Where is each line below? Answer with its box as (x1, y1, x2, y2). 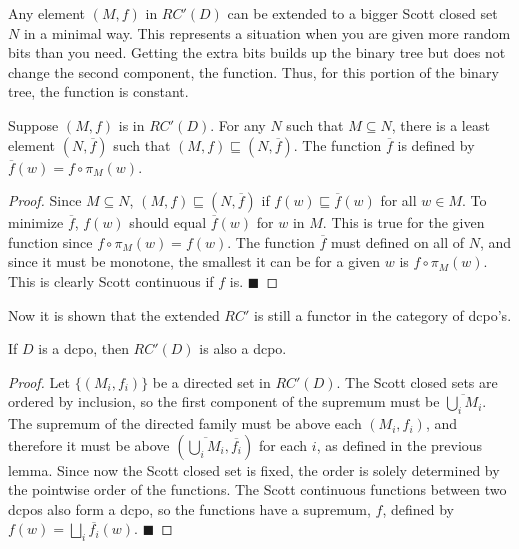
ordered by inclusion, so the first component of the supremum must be (8, 391, 440, 412)
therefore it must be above (8, 434, 170, 455)
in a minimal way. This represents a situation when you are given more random (23, 22, 511, 43)
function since (8, 231, 93, 252)
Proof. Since (8, 190, 82, 211)
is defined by (397, 134, 475, 155)
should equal (129, 212, 207, 233)
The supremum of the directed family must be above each (8, 413, 362, 434)
